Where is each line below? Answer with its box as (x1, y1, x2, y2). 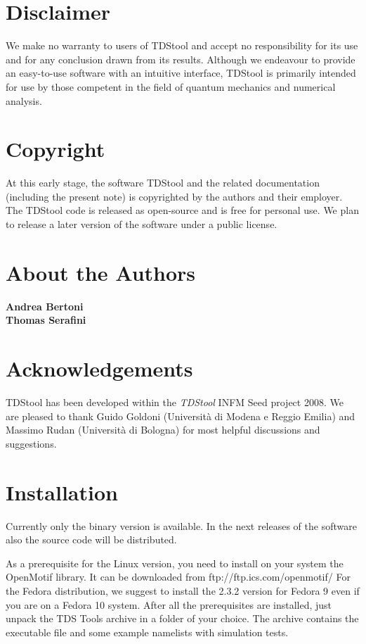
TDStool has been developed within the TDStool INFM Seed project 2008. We (6, 395, 344, 410)
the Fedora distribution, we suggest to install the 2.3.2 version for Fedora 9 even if (6, 583, 360, 598)
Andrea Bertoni (6, 298, 84, 313)
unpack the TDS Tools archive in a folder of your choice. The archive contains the (6, 611, 359, 626)
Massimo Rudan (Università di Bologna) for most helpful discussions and (6, 422, 320, 437)
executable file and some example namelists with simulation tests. (6, 624, 289, 639)
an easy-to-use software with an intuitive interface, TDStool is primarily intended (6, 65, 356, 80)
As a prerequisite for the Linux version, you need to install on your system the (6, 555, 344, 570)
